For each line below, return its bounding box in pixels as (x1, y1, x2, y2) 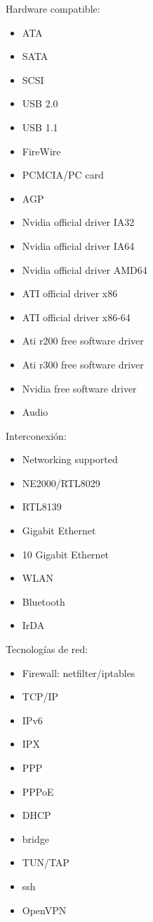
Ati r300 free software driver (22, 357, 144, 371)
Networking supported (22, 452, 118, 467)
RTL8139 (22, 499, 62, 514)
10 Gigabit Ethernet (22, 546, 109, 561)
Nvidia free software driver (22, 381, 137, 395)
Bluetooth (22, 594, 65, 609)
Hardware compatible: (6, 1, 100, 16)
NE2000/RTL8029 (22, 475, 100, 490)
